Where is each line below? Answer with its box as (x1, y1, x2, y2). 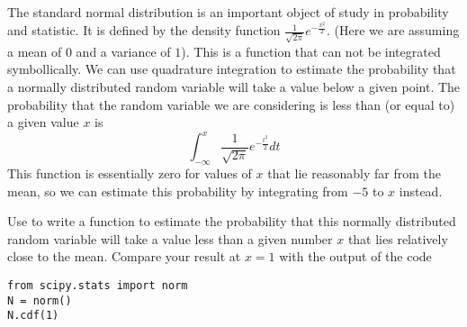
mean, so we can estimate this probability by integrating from (7, 181, 348, 200)
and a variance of (76, 41, 171, 60)
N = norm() (7, 294, 72, 307)
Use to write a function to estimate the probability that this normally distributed (7, 212, 456, 231)
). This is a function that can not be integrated (181, 41, 441, 60)
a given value (7, 113, 79, 132)
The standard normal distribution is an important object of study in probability (7, 3, 449, 21)
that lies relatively (347, 229, 448, 248)
